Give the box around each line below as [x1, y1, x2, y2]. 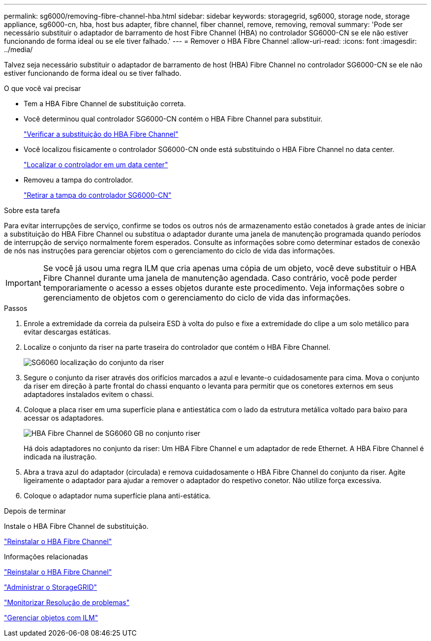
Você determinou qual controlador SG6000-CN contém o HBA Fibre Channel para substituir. [24, 115, 323, 123]
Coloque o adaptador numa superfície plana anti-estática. [24, 491, 211, 500]
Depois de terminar [4, 507, 66, 515]
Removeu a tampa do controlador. [24, 176, 133, 184]
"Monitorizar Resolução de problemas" [4, 598, 130, 607]
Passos [4, 304, 28, 312]
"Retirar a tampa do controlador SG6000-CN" [24, 191, 172, 199]
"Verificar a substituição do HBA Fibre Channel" [24, 130, 179, 138]
